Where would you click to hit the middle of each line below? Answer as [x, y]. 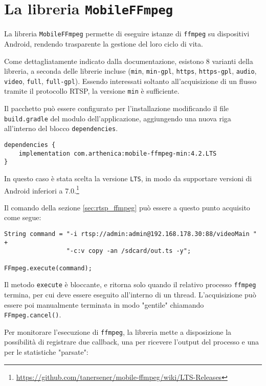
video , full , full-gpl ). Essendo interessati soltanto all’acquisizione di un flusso [130, 81]
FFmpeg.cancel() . [33, 315]
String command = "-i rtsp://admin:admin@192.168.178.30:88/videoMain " [130, 234]
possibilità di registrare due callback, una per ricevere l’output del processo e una [132, 342]
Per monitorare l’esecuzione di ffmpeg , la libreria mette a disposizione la [118, 331]
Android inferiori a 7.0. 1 [42, 189]
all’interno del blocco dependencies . [61, 128]
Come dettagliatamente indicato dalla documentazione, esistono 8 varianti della [129, 61]
